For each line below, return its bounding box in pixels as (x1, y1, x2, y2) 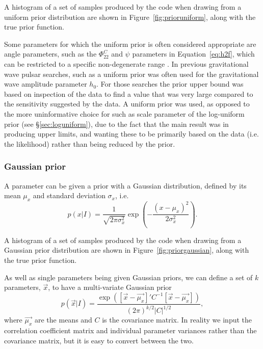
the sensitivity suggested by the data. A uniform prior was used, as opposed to (4, 98, 250, 109)
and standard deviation (33, 190, 106, 201)
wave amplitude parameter (4, 78, 87, 89)
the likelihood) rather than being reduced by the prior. (4, 138, 175, 149)
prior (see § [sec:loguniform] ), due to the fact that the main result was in (4, 118, 229, 129)
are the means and (34, 314, 92, 325)
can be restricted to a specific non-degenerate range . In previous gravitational (4, 58, 249, 69)
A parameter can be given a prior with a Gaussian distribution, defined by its (4, 180, 247, 191)
